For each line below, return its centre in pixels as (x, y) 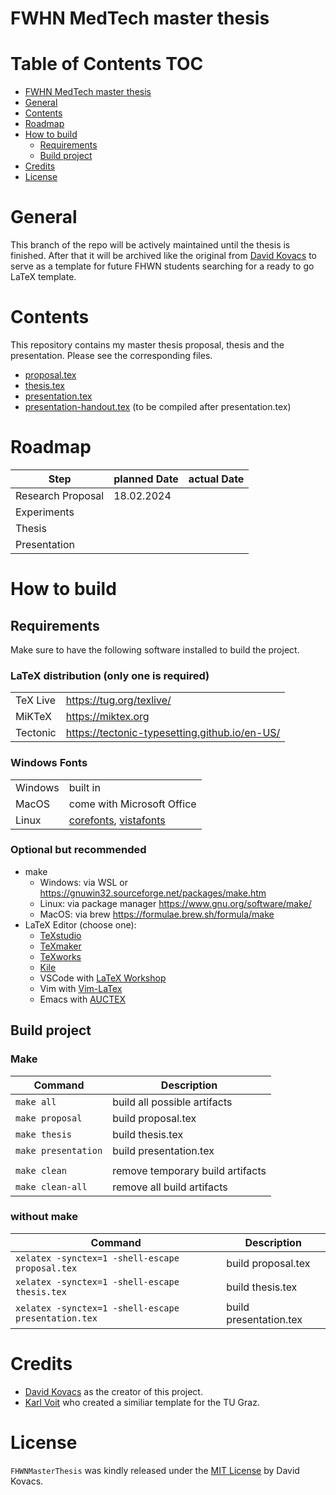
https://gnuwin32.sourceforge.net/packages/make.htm (153, 893)
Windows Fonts (49, 763)
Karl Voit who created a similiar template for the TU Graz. (142, 1402)
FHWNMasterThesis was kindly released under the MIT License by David (155, 1470)
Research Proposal (60, 495)
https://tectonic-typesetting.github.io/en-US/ (173, 733)
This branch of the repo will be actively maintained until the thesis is (150, 245)
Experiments (45, 512)
